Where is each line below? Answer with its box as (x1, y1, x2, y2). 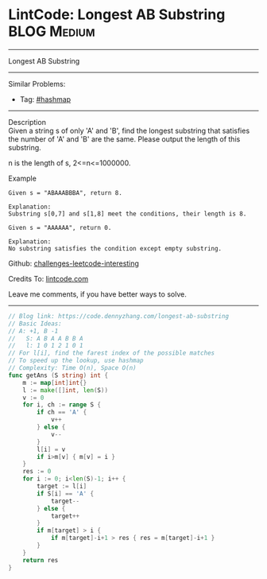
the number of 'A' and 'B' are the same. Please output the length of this (8, 134, 241, 144)
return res (22, 556, 59, 564)
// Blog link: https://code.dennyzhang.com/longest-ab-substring (8, 312, 229, 320)
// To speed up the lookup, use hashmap (8, 356, 145, 365)
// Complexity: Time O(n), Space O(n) (8, 364, 137, 372)
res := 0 (22, 468, 52, 476)
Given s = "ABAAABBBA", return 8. (8, 188, 123, 196)
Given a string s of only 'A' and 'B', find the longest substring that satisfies (8, 126, 250, 135)
